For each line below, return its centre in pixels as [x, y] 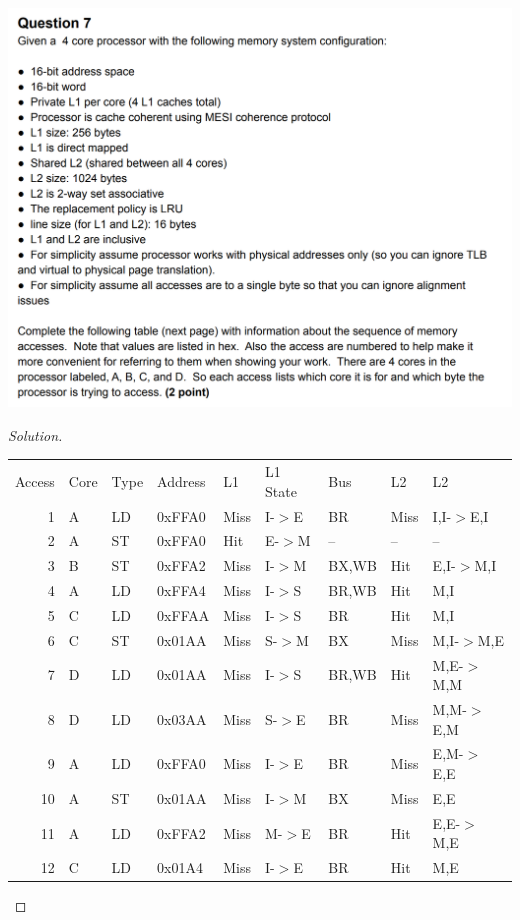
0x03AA [182, 718]
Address [181, 480]
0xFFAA [183, 614]
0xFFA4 [181, 590]
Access [35, 480]
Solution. [35, 434]
